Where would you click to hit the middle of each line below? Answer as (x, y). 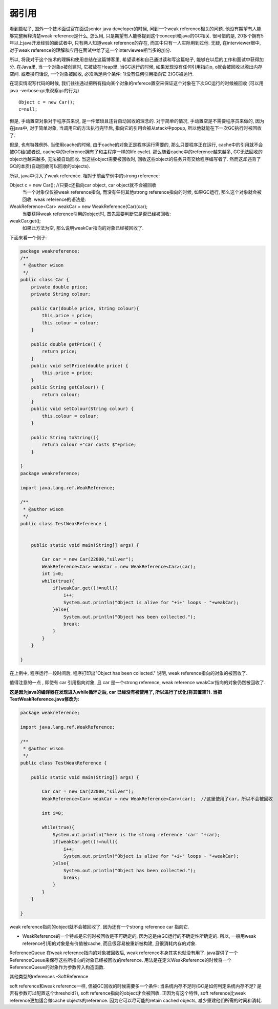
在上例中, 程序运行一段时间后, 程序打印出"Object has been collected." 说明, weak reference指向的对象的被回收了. (129, 673)
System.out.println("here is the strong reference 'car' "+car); (136, 835)
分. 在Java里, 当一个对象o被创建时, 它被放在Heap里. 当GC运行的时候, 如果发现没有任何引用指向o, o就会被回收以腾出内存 (136, 67)
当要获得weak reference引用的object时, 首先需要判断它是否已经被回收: (97, 214)
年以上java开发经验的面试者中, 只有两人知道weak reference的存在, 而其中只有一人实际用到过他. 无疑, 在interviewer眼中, (135, 43)
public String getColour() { (68, 387)
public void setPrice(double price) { (80, 366)
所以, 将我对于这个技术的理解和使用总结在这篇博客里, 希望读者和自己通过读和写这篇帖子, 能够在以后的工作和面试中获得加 (136, 59)
